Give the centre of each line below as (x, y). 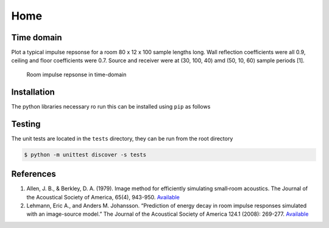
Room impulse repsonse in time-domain (76, 74)
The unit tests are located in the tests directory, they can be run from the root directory (122, 138)
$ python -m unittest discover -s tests (85, 155)
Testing (26, 124)
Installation (33, 92)
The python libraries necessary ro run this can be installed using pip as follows (111, 106)
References (34, 174)
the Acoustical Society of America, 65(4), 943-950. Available (103, 197)
